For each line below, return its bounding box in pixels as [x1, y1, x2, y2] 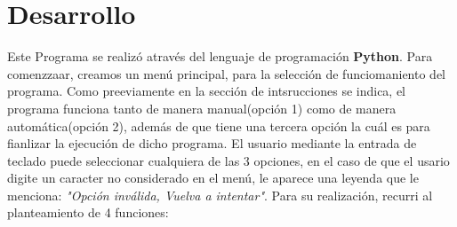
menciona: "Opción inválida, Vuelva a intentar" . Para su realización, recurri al [7, 185, 433, 204]
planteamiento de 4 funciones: [7, 203, 169, 222]
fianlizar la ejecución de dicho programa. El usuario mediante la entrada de [7, 134, 417, 153]
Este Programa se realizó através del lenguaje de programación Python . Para [7, 47, 433, 66]
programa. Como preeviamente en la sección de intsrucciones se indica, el [7, 82, 406, 100]
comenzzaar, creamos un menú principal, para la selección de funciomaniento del [7, 64, 446, 82]
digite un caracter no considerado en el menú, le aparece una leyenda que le [7, 168, 419, 187]
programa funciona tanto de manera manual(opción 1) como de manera [7, 98, 397, 117]
